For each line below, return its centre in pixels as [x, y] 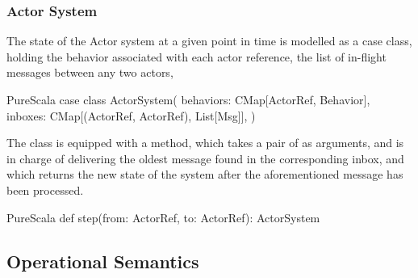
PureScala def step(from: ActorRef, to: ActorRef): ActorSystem [163, 217]
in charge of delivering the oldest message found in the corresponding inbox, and [205, 158]
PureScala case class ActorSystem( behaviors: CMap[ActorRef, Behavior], [188, 99]
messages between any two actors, [90, 72]
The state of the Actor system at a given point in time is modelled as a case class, [209, 41]
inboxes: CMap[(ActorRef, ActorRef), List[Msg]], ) [131, 115]
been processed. [45, 190]
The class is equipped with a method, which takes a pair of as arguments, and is [205, 143]
